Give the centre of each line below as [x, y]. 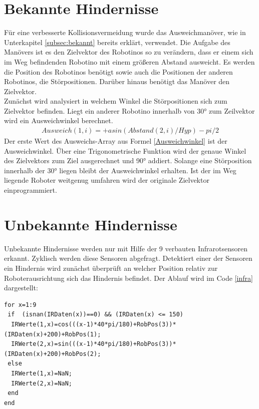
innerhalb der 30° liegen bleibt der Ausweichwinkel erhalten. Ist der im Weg [120, 170]
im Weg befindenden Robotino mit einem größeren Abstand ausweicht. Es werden [129, 61]
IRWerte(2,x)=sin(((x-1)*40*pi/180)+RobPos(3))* [94, 344]
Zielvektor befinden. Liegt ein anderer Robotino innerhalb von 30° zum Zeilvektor [129, 110]
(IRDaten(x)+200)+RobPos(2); [53, 354]
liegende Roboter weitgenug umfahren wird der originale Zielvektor [107, 180]
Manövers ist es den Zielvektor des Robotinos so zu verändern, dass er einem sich [129, 52]
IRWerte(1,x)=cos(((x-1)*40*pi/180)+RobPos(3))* [94, 324]
